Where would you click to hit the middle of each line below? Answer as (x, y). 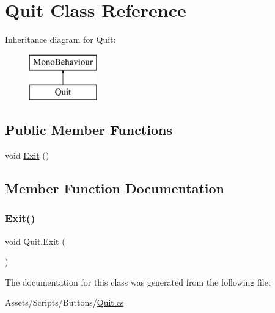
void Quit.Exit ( (35, 241)
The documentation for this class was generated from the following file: (138, 282)
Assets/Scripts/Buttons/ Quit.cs (64, 302)
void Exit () (27, 155)
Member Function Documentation (115, 188)
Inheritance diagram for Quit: (61, 39)
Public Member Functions (89, 130)
